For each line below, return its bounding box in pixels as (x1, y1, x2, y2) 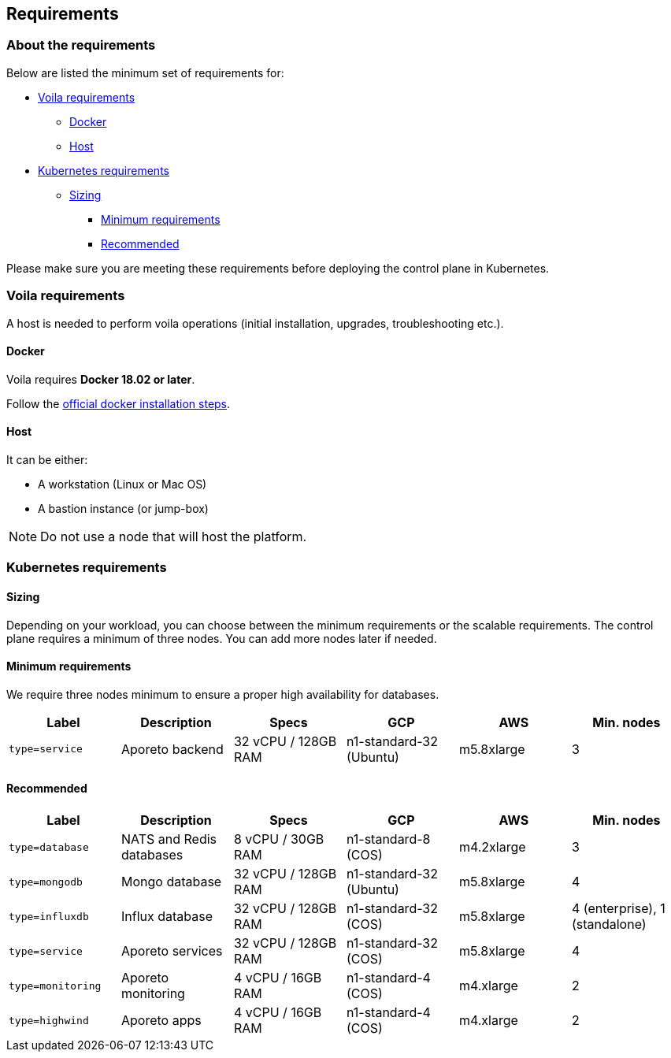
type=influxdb (9, 910, 89, 923)
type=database (9, 841, 89, 853)
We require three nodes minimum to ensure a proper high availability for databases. (6, 687, 439, 701)
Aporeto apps (120, 1012, 202, 1029)
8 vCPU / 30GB (233, 831, 324, 848)
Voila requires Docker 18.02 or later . (6, 372, 195, 386)
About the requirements (6, 37, 156, 54)
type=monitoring (9, 979, 102, 992)
